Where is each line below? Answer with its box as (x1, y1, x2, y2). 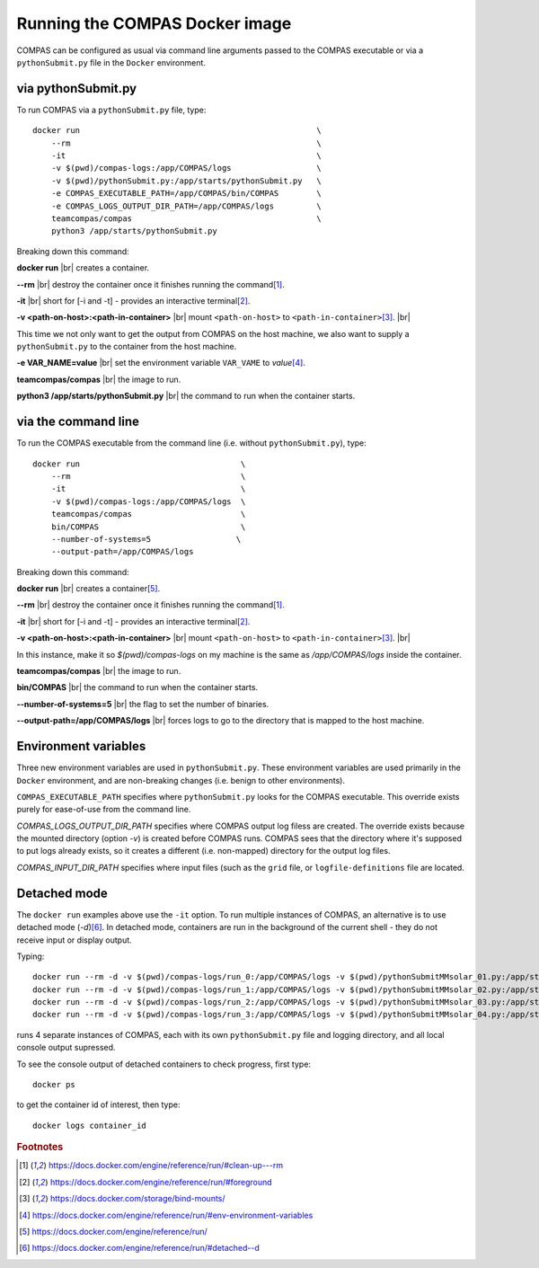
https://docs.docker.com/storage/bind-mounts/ (49, 1193, 225, 1204)
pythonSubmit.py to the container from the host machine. (16, 341, 237, 352)
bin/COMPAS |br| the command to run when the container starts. (16, 682, 259, 693)
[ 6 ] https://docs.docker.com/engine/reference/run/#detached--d (19, 1243, 261, 1254)
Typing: (16, 951, 45, 962)
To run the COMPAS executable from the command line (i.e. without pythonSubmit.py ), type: (16, 438, 367, 448)
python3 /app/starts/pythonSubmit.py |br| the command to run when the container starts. (16, 391, 356, 402)
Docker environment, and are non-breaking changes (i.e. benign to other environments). (16, 775, 346, 785)
